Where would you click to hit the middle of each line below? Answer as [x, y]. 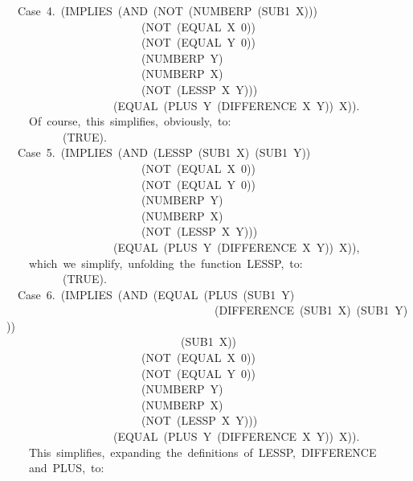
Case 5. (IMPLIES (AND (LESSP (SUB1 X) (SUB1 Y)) [164, 152]
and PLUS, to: [66, 468]
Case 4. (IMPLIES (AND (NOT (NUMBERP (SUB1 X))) [167, 10]
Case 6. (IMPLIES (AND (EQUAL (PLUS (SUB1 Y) [156, 294]
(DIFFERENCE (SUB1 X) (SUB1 [302, 310]
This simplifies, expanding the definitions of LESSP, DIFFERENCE [202, 452]
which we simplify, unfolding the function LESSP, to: [166, 263]
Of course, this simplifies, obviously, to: [130, 121]
